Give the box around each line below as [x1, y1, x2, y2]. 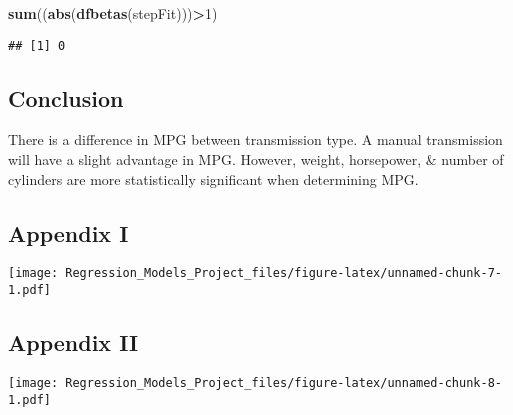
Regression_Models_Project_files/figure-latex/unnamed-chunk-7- [65, 266, 502, 281]
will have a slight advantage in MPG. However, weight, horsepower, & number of [8, 149, 504, 170]
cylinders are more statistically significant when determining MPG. [8, 168, 419, 189]
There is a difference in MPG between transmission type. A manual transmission [8, 129, 503, 150]
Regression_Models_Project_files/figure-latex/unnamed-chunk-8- [65, 375, 502, 390]
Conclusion [8, 82, 124, 113]
